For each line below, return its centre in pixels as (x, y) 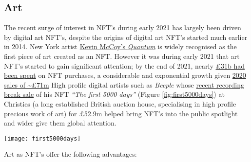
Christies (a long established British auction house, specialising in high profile (120, 103)
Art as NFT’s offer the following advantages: (70, 154)
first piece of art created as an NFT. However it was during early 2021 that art (122, 56)
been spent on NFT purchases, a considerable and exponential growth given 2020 (125, 75)
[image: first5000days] (42, 138)
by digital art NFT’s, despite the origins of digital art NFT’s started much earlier (126, 37)
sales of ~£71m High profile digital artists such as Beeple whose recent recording (124, 84)
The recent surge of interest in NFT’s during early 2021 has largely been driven (123, 27)
